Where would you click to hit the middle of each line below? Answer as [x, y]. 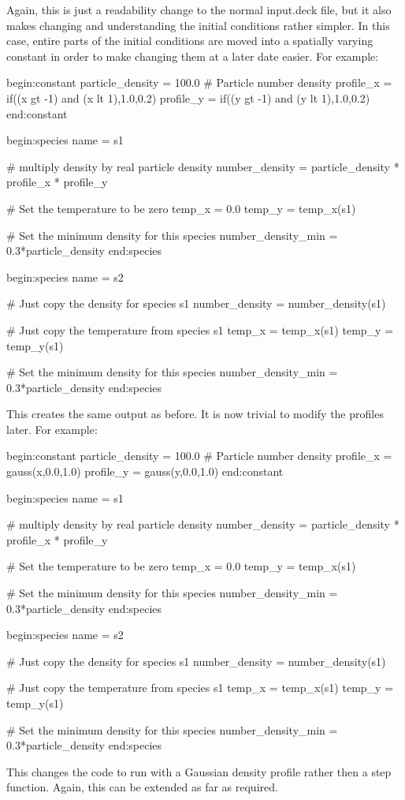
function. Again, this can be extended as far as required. [142, 787]
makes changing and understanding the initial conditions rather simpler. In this [198, 25]
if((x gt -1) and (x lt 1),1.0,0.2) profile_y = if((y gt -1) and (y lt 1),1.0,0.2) [188, 97]
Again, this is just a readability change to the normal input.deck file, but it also [199, 9]
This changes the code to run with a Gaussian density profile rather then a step [199, 771]
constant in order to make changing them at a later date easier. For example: [193, 56]
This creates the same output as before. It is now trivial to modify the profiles [195, 414]
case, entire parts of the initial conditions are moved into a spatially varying [190, 41]
